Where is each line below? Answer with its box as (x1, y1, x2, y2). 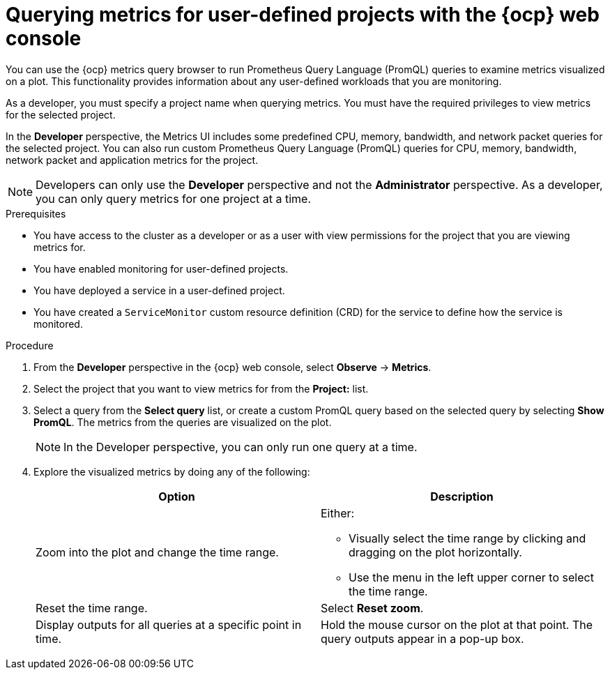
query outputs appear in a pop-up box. (321, 631, 524, 646)
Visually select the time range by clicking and (349, 531, 586, 545)
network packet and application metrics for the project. (6, 153, 259, 166)
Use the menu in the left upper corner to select (349, 570, 594, 584)
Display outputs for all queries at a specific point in (36, 617, 302, 632)
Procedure (6, 339, 54, 351)
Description (430, 489, 494, 503)
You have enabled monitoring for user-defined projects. (33, 262, 289, 275)
